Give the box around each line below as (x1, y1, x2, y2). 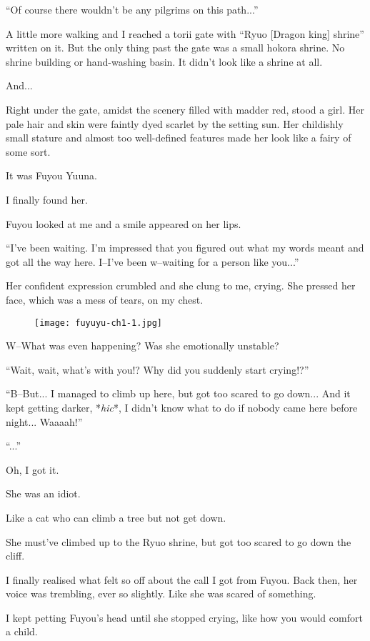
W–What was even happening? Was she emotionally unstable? (6, 338, 279, 353)
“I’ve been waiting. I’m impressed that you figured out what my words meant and (6, 240, 364, 255)
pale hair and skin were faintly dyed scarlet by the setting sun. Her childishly (6, 116, 344, 131)
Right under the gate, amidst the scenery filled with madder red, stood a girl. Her (6, 101, 364, 116)
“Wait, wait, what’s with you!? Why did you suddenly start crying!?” (6, 362, 309, 377)
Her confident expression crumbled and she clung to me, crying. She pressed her (6, 278, 356, 293)
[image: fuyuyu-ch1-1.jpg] (34, 317, 162, 328)
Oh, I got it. (6, 462, 59, 477)
